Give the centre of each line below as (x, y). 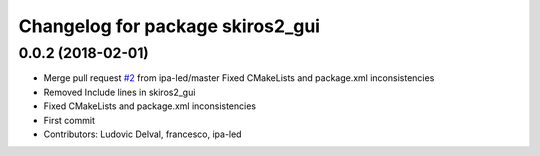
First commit (69, 120)
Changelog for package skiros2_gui (169, 26)
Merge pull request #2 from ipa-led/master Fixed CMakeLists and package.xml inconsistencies (239, 78)
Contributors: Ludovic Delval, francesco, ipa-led (142, 134)
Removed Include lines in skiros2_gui (119, 92)
